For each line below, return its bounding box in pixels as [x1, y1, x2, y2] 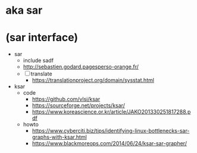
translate [30, 70, 52, 77]
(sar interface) [5, 31, 79, 45]
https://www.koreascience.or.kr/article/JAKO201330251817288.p [32, 108, 191, 115]
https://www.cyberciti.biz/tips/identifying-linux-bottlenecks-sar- [32, 127, 190, 135]
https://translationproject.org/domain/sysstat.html [32, 77, 154, 84]
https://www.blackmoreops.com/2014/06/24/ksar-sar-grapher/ [32, 140, 187, 147]
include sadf [23, 57, 54, 64]
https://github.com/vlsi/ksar [32, 96, 101, 103]
